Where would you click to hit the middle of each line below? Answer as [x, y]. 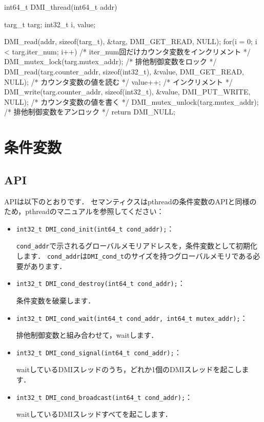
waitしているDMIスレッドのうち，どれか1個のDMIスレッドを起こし [129, 369]
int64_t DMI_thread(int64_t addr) [61, 7]
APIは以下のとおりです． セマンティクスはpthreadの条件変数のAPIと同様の [130, 201]
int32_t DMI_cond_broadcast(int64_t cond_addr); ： [104, 397]
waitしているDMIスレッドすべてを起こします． [94, 414]
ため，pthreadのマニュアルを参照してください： [84, 211]
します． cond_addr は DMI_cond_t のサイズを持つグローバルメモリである [135, 256]
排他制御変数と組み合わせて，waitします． [87, 335]
